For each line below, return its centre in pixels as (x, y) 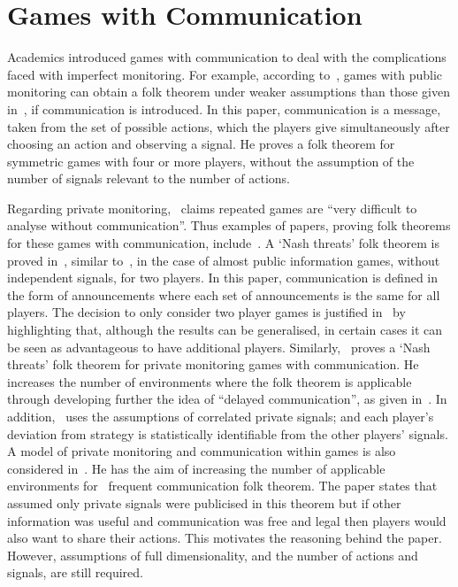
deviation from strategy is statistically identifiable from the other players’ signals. (228, 433)
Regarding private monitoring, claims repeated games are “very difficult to (212, 208)
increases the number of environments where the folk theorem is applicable (210, 381)
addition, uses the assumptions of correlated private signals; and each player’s (221, 416)
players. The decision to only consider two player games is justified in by (206, 312)
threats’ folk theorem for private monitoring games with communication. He (213, 364)
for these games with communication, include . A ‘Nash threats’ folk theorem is (223, 243)
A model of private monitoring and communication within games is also (202, 451)
